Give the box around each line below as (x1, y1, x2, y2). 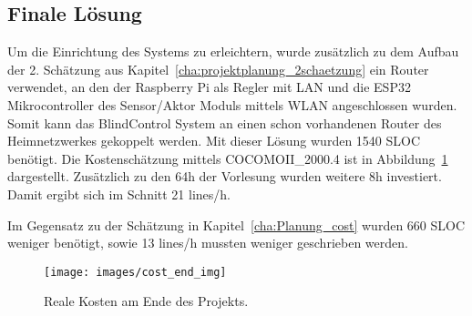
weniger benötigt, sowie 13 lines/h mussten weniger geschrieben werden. (7, 233, 408, 252)
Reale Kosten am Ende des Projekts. (44, 291, 249, 311)
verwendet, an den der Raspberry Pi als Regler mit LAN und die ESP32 (7, 77, 411, 97)
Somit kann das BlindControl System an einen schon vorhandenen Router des (7, 113, 442, 132)
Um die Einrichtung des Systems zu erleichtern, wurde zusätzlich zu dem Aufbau (7, 42, 459, 61)
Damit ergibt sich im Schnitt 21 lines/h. (7, 184, 231, 203)
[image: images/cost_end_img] (44, 265, 227, 279)
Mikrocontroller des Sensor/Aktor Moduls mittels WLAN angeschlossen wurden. (7, 95, 457, 114)
